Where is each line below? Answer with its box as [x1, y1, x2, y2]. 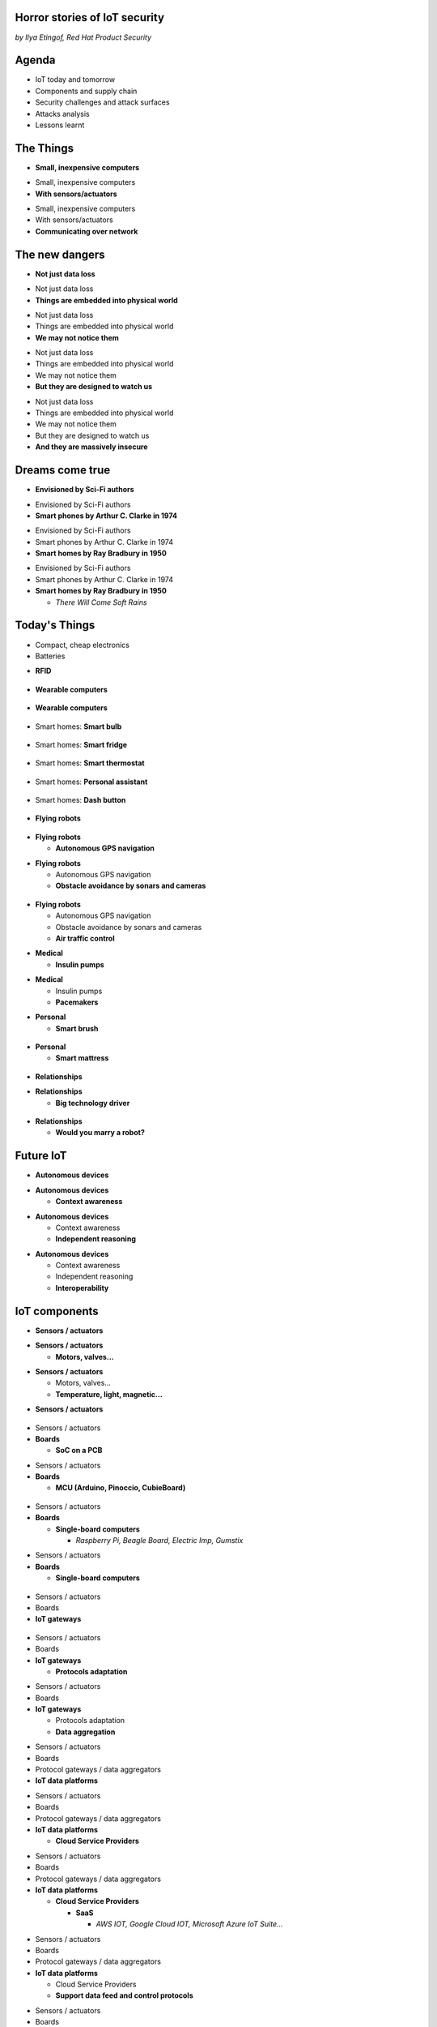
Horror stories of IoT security [15, 11, 165, 24]
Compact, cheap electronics [35, 640, 129, 649]
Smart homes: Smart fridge [35, 739, 128, 749]
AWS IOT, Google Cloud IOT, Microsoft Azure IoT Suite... [95, 1919, 283, 1929]
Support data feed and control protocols [55, 1991, 193, 2000]
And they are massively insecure [35, 442, 149, 452]
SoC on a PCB [55, 1446, 103, 1455]
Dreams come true [15, 463, 111, 478]
